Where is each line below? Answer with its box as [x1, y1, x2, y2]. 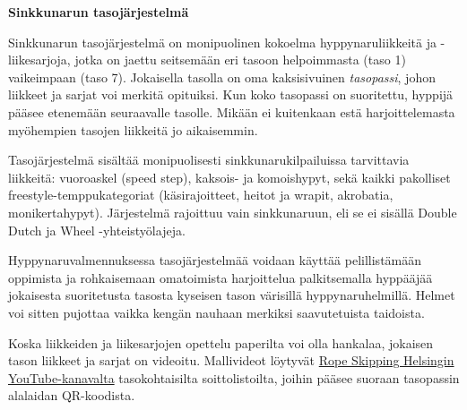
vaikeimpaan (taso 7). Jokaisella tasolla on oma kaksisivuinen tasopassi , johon [8, 67, 436, 86]
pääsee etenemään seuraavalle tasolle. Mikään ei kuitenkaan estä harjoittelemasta [8, 102, 455, 121]
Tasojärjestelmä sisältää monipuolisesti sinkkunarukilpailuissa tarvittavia [8, 150, 410, 169]
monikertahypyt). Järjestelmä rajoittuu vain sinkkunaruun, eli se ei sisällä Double [8, 202, 457, 221]
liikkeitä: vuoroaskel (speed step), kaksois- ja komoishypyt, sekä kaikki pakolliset [8, 167, 451, 186]
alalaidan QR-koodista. [8, 386, 135, 405]
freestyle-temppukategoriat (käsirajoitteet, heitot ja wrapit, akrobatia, [8, 185, 393, 204]
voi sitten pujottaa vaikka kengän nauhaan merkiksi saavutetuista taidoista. [8, 303, 425, 321]
